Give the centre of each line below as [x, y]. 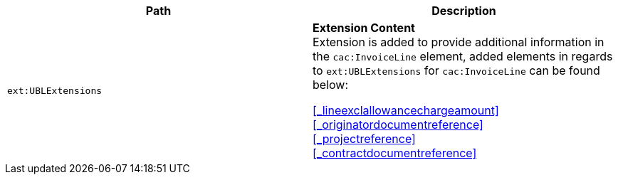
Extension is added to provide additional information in [459, 42]
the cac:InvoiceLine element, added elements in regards [463, 56]
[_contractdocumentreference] [395, 153]
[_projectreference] [364, 139]
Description [464, 11]
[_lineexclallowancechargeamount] [406, 110]
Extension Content [364, 28]
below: [331, 85]
